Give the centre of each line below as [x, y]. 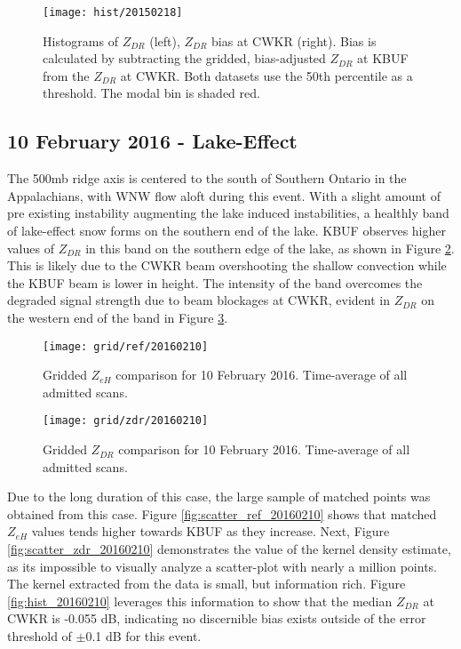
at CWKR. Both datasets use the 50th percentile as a [266, 75]
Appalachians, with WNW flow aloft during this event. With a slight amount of [224, 195]
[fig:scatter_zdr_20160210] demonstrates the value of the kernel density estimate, [229, 549]
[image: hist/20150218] [113, 12]
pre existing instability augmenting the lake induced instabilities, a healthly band [228, 213]
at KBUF [383, 58]
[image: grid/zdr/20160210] [126, 421]
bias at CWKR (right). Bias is [294, 40]
